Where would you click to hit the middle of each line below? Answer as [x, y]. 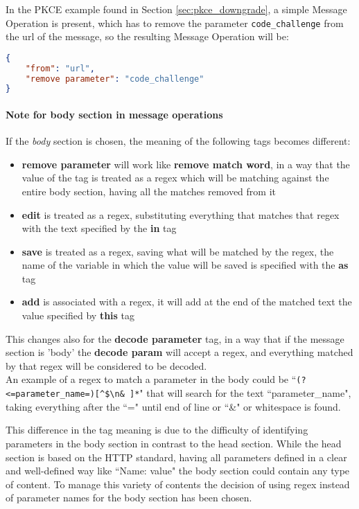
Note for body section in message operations [114, 114]
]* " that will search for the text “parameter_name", [240, 393]
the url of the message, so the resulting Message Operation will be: [147, 36]
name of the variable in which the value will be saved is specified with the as [185, 265]
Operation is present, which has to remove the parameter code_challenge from [175, 23]
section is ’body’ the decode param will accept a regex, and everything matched [179, 352]
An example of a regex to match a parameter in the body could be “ [151, 379]
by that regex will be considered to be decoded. [106, 365]
